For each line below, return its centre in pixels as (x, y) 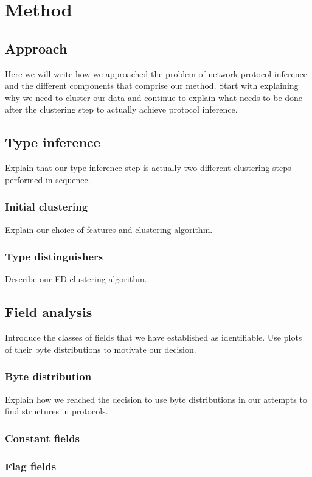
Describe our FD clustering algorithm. (76, 279)
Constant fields (43, 438)
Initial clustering (47, 207)
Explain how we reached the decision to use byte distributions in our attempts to (156, 399)
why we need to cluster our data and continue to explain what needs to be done (154, 97)
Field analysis (49, 312)
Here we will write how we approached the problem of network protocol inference (156, 73)
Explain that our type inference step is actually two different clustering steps (148, 168)
